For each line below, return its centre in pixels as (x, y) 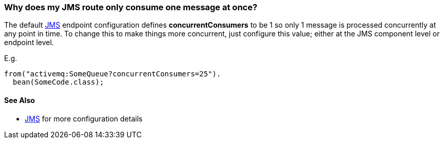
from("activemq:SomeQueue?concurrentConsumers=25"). (113, 74)
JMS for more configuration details (84, 118)
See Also (20, 100)
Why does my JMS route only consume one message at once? (131, 7)
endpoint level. (29, 43)
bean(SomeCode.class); (58, 82)
